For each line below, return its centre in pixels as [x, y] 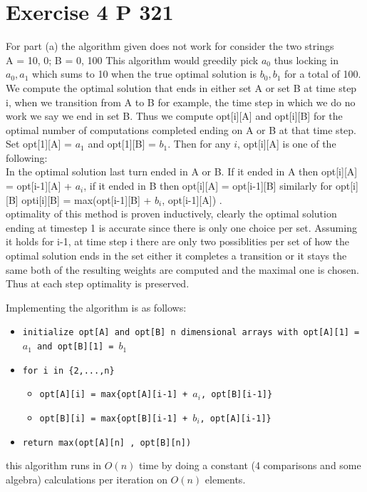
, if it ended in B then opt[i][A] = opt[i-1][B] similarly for [208, 186]
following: [27, 157]
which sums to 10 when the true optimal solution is [145, 74]
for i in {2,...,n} [68, 370]
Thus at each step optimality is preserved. [98, 283]
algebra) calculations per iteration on [87, 479]
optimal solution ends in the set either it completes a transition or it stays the [176, 256]
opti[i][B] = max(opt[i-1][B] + [87, 199]
